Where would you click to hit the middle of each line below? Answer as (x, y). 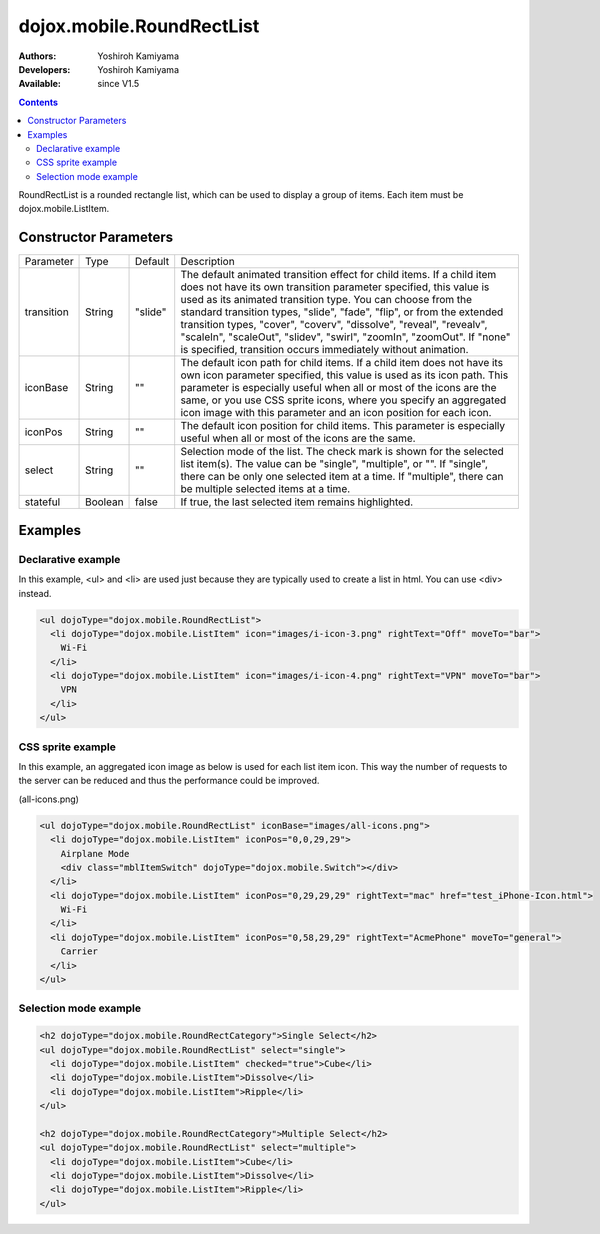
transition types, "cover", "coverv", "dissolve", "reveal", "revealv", (334, 325)
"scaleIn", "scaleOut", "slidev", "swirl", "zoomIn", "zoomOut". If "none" (345, 337)
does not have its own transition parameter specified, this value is (335, 287)
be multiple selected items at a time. (265, 489)
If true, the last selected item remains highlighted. (297, 502)
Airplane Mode (95, 853)
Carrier (79, 951)
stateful (42, 502)
